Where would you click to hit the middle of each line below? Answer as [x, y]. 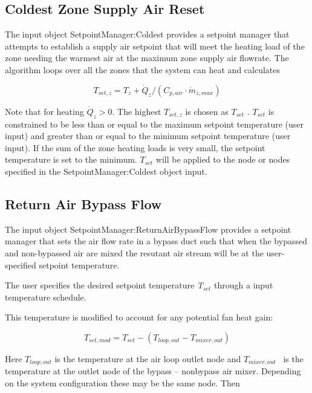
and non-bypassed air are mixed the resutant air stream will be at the [134, 252]
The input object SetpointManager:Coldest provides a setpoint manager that [147, 34]
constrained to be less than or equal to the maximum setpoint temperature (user [154, 124]
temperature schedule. [46, 297]
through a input [244, 285]
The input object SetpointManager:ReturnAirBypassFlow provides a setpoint [148, 229]
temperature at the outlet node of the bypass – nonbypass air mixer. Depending [153, 371]
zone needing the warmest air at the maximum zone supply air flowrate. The [147, 58]
